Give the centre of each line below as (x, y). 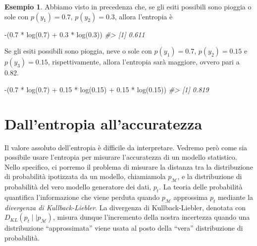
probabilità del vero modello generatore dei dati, (78, 187)
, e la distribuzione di (210, 176)
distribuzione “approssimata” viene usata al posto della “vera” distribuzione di (124, 228)
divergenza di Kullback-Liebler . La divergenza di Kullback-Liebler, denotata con (125, 207)
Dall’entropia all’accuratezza (103, 123)
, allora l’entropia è (144, 16)
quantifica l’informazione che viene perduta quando (82, 197)
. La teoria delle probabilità (201, 187)
